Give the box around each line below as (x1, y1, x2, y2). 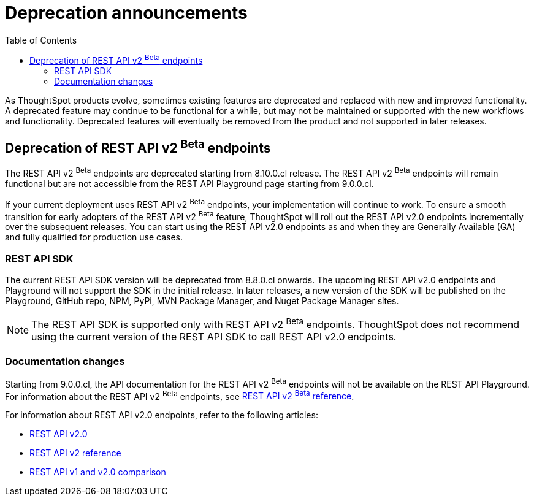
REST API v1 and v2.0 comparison (29, 467, 166, 478)
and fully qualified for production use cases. (5, 232, 183, 243)
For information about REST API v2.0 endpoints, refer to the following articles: (5, 410, 318, 421)
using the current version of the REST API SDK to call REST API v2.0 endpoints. (31, 331, 397, 343)
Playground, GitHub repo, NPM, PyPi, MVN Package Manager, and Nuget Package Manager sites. (5, 295, 399, 306)
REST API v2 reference (29, 448, 121, 459)
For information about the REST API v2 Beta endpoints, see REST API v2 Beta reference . (5, 389, 354, 402)
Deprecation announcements (5, 2, 248, 23)
